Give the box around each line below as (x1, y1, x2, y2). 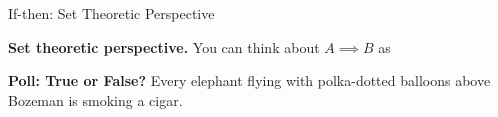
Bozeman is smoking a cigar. (8, 89, 183, 110)
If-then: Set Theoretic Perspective (8, 3, 215, 23)
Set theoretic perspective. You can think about (8, 36, 320, 57)
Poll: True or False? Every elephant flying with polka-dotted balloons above (8, 70, 491, 91)
